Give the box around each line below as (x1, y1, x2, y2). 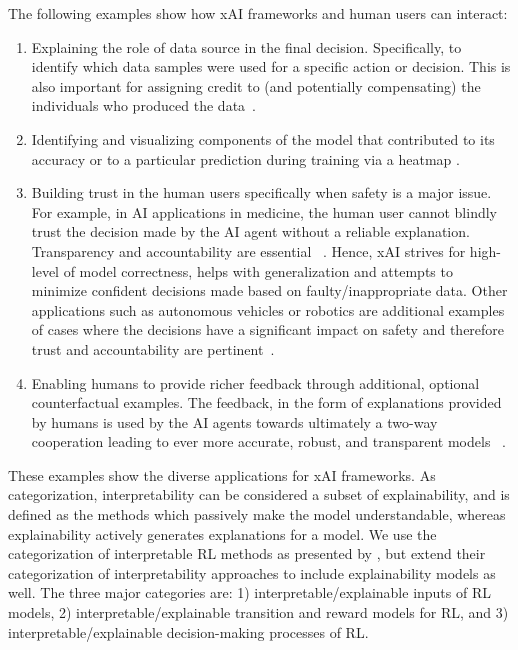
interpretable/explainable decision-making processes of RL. (8, 621, 369, 642)
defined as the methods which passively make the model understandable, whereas (8, 504, 506, 525)
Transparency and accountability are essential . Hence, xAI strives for (31, 240, 466, 261)
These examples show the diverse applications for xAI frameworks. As (8, 464, 436, 485)
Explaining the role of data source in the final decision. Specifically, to (31, 36, 462, 57)
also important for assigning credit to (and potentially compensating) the (31, 75, 481, 96)
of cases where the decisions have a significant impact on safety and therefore (31, 319, 505, 340)
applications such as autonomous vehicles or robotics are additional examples (31, 299, 505, 320)
